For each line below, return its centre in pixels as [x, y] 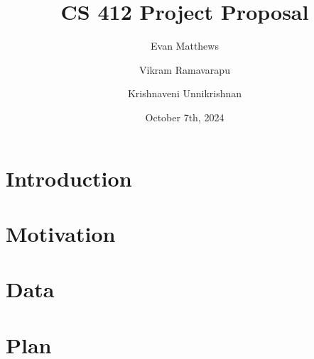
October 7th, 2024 [185, 117]
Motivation [61, 233]
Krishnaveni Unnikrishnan [185, 93]
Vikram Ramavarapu [185, 69]
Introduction [69, 178]
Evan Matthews [185, 46]
